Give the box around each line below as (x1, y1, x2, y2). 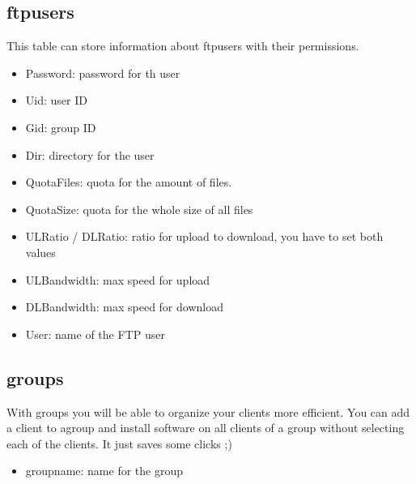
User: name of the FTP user (25, 325, 165, 342)
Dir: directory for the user (25, 146, 155, 163)
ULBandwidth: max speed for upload (25, 271, 210, 288)
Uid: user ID (25, 92, 87, 109)
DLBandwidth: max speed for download (25, 298, 223, 315)
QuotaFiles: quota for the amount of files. (25, 173, 232, 191)
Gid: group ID (25, 118, 96, 135)
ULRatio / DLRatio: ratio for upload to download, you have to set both (25, 228, 384, 245)
